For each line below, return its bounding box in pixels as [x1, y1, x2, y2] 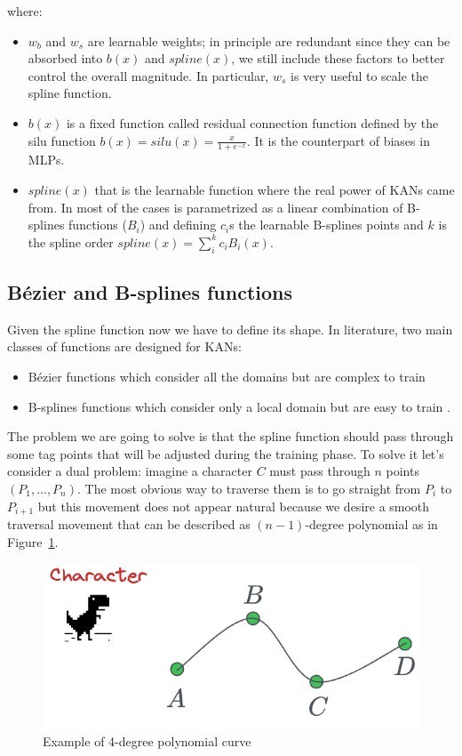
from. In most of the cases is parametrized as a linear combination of [28, 197, 403, 216]
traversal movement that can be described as [7, 514, 251, 533]
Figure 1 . [7, 532, 59, 551]
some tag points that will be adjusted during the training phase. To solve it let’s [7, 444, 444, 462]
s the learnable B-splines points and [229, 215, 424, 234]
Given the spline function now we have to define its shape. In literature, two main [7, 319, 453, 338]
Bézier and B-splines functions [7, 277, 293, 305]
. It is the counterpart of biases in [246, 131, 430, 149]
